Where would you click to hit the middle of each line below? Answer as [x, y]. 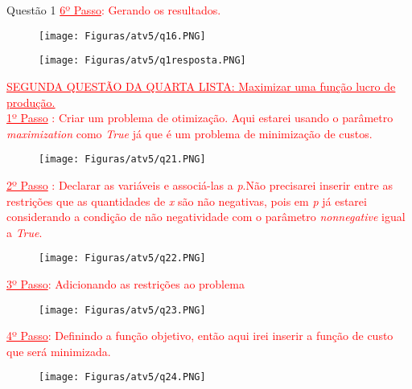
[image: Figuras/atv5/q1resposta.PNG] [142, 61]
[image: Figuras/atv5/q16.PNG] [122, 36]
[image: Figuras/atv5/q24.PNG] [122, 377]
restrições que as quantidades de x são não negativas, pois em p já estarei [187, 201]
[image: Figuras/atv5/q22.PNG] [122, 258]
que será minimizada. [59, 351]
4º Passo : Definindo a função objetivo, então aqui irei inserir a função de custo [200, 336]
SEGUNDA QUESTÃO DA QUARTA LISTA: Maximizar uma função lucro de [201, 86]
